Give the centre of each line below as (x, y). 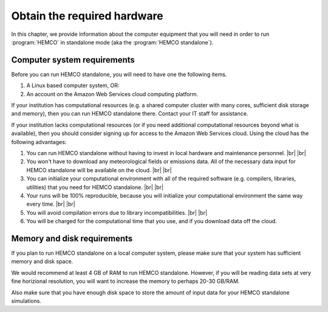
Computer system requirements (73, 60)
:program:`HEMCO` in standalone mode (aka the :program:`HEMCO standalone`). (112, 42)
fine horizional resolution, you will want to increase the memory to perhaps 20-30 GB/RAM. (125, 281)
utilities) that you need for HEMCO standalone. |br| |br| (95, 187)
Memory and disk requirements (72, 238)
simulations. (26, 300)
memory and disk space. (42, 262)
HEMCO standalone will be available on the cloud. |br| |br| (99, 170)
